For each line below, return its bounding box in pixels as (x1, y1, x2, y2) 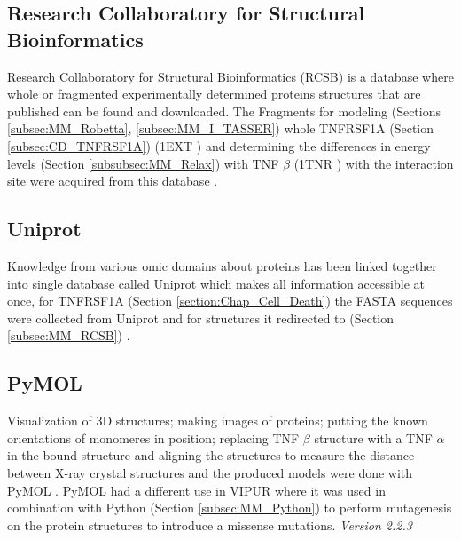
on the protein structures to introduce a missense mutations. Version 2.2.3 (7, 515, 412, 534)
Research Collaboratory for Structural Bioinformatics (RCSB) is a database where (7, 67, 454, 85)
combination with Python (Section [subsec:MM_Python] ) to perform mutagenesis (7, 498, 452, 517)
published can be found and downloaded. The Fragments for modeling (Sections (7, 101, 441, 120)
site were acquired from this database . (7, 171, 218, 190)
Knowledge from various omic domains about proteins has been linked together (7, 256, 437, 274)
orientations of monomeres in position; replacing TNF (7, 428, 300, 447)
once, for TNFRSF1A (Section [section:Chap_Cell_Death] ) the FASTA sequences (7, 291, 453, 310)
